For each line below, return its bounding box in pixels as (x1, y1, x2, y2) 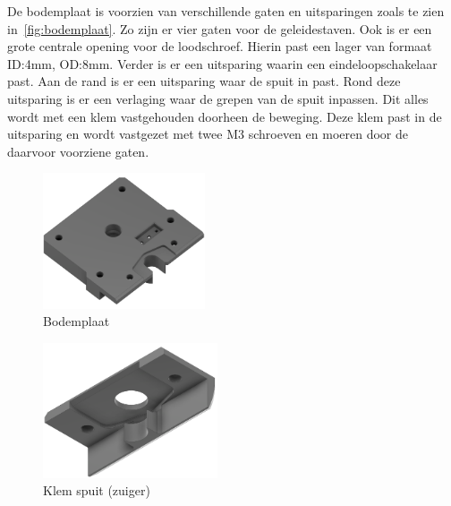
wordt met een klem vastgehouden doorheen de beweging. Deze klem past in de (7, 107, 442, 125)
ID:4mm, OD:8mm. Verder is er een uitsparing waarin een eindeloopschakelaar (7, 54, 438, 73)
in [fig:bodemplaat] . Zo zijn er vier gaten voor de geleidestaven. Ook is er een (7, 19, 432, 38)
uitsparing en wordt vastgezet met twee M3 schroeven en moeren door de (7, 124, 408, 143)
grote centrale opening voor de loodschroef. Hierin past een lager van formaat (7, 37, 432, 56)
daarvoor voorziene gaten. (7, 142, 149, 160)
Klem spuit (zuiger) (43, 481, 150, 500)
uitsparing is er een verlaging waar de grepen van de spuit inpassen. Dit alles (7, 89, 429, 107)
